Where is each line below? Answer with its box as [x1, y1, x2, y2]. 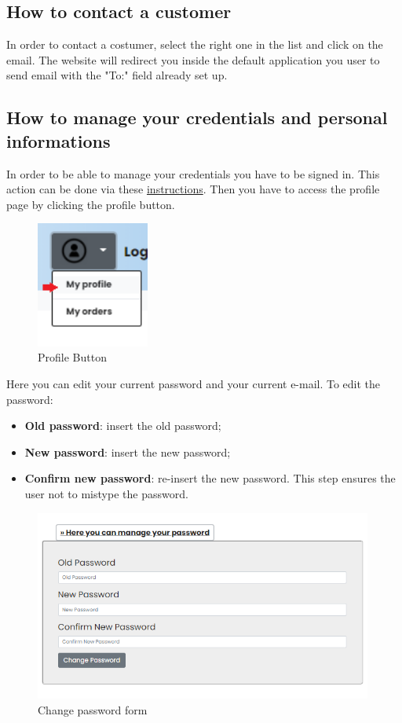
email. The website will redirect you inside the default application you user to [6, 51, 380, 68]
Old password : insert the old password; [24, 417, 221, 434]
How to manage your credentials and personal [6, 105, 388, 130]
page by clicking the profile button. [6, 196, 175, 212]
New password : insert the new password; [24, 443, 231, 460]
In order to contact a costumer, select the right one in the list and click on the [6, 36, 383, 53]
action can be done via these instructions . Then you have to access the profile [6, 181, 380, 197]
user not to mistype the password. [24, 486, 188, 502]
